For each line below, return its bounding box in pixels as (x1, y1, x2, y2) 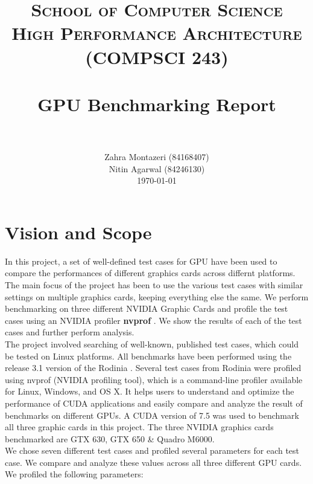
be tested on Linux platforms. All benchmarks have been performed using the (5, 349, 292, 362)
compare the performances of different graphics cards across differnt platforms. (5, 266, 296, 279)
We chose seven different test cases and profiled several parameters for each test (5, 444, 300, 457)
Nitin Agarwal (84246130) (109, 162, 205, 175)
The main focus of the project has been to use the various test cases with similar (5, 278, 303, 291)
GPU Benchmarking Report (37, 91, 276, 116)
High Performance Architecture (11, 21, 302, 45)
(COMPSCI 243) (85, 44, 229, 69)
